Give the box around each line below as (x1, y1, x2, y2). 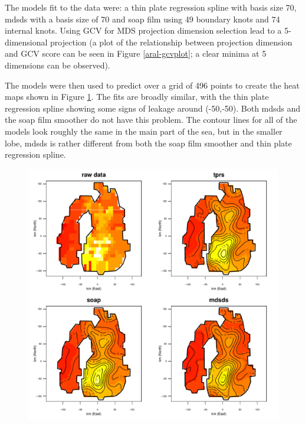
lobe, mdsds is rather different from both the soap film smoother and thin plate (5, 136, 292, 149)
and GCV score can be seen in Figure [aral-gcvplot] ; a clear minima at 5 (5, 47, 267, 60)
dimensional (5, 35, 48, 48)
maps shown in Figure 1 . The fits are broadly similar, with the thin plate (5, 90, 269, 103)
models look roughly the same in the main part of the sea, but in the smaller (5, 125, 283, 137)
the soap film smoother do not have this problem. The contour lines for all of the (5, 113, 297, 126)
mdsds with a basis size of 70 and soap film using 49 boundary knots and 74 (5, 12, 280, 25)
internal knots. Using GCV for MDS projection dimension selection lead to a (5, 24, 282, 37)
